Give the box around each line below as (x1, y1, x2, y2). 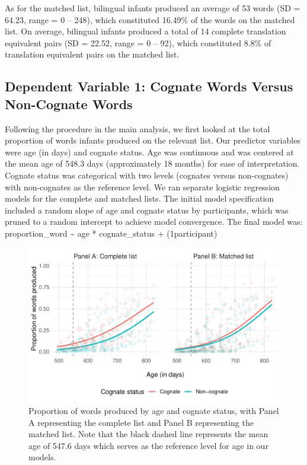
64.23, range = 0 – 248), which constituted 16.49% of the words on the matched (5, 13, 295, 26)
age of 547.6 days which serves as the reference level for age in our (28, 439, 268, 451)
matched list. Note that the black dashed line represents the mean (28, 428, 268, 440)
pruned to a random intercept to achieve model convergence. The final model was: (5, 215, 303, 228)
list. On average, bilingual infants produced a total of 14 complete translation (5, 25, 286, 37)
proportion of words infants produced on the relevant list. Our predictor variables (5, 134, 300, 146)
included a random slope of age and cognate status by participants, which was (5, 203, 289, 216)
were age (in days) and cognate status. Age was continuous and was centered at (5, 145, 294, 158)
